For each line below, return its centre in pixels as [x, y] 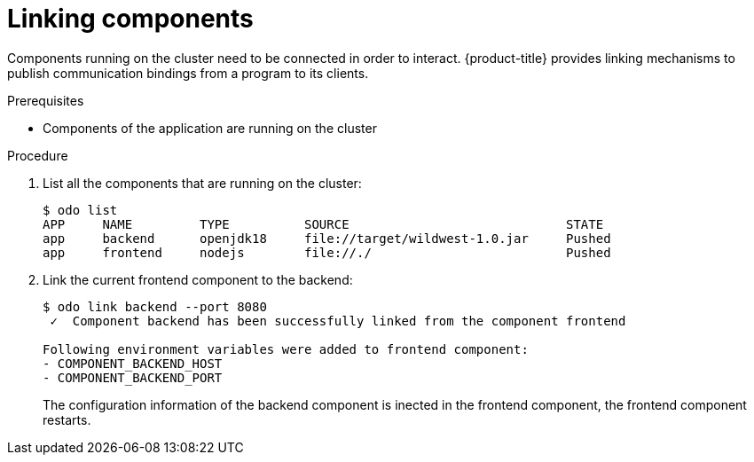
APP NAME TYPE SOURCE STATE [323, 224]
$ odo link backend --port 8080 [155, 306]
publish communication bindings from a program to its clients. [188, 73]
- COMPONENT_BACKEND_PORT [133, 377]
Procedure [38, 155]
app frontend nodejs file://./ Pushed [327, 252]
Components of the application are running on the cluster [210, 128]
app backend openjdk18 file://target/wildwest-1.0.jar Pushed [327, 238]
